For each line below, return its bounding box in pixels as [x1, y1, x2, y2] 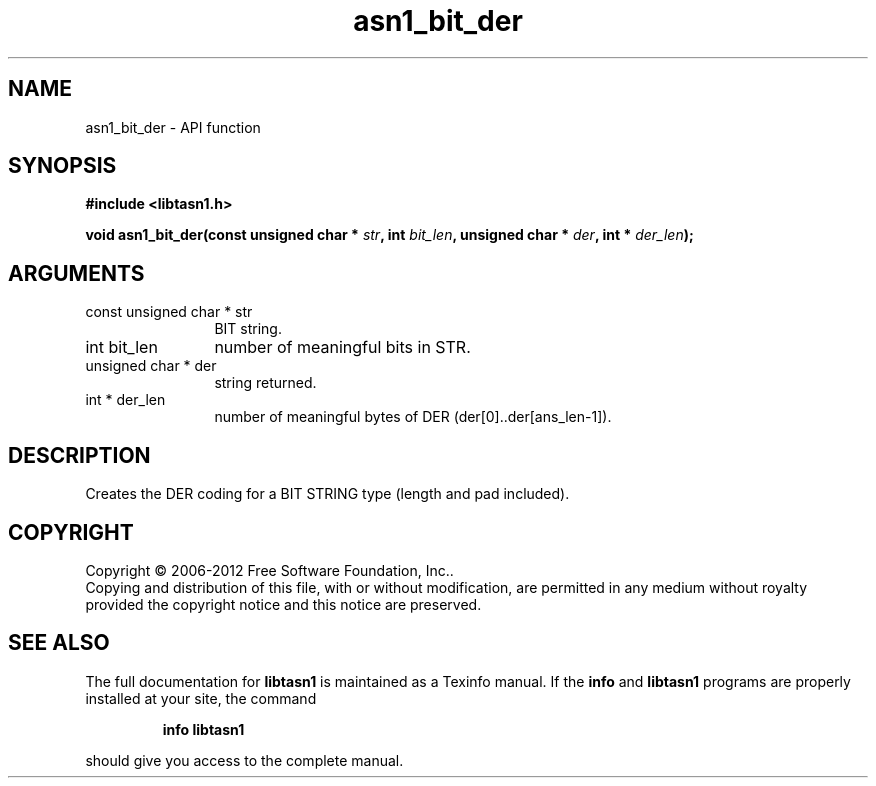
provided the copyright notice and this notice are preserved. [85, 595, 482, 613]
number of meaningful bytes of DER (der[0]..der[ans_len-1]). [214, 408, 612, 426]
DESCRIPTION [8, 442, 151, 468]
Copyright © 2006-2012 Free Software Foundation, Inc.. [85, 561, 454, 579]
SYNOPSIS [8, 153, 117, 179]
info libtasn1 [162, 720, 245, 738]
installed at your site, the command [85, 689, 317, 707]
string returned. [214, 374, 317, 392]
